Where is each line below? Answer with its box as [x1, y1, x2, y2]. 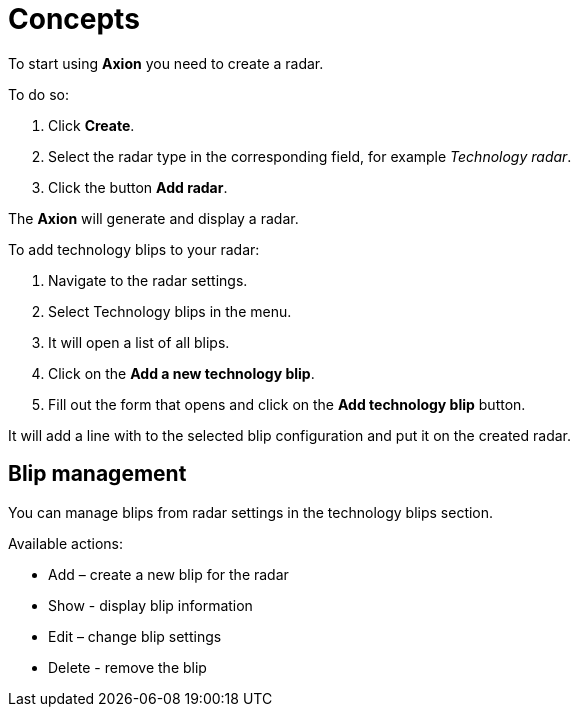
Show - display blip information [48, 596, 253, 614]
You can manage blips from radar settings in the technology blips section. [8, 503, 494, 521]
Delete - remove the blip [48, 658, 207, 676]
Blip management [8, 461, 187, 487]
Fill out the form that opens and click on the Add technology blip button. [48, 395, 526, 413]
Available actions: [8, 534, 123, 552]
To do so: [8, 85, 69, 103]
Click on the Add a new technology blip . [48, 364, 315, 382]
